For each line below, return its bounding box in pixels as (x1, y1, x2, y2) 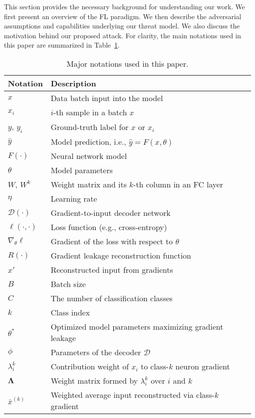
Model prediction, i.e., (51, 136, 127, 148)
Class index (51, 307, 90, 318)
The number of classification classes (51, 292, 173, 304)
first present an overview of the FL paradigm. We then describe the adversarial (4, 11, 241, 21)
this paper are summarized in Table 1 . (4, 40, 120, 50)
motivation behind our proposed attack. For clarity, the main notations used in (4, 30, 241, 40)
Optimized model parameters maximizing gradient (51, 321, 224, 333)
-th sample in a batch (53, 106, 127, 118)
